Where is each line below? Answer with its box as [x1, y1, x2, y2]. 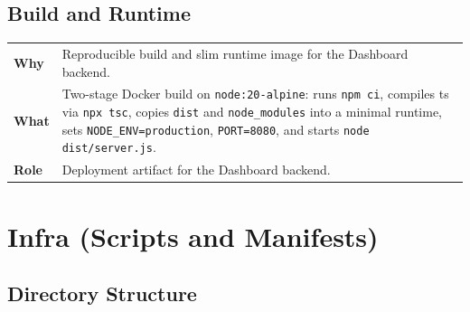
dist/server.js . [61, 137, 156, 156]
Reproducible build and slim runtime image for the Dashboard [61, 43, 409, 62]
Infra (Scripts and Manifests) [7, 217, 379, 254]
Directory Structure [7, 279, 197, 307]
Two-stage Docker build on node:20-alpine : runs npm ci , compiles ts [61, 84, 449, 103]
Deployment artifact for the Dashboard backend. [61, 160, 331, 179]
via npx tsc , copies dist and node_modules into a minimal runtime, [61, 102, 442, 121]
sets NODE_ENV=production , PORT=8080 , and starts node [61, 119, 370, 138]
